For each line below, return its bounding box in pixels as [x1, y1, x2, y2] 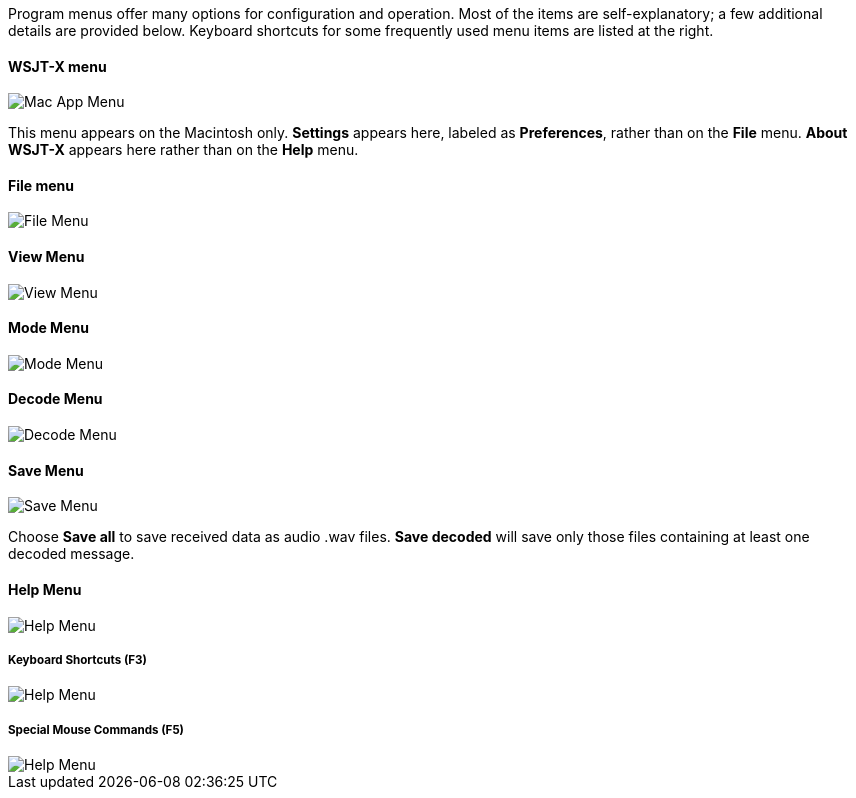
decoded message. [8, 545, 135, 563]
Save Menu [8, 461, 84, 479]
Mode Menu [8, 319, 89, 337]
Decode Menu [8, 390, 103, 408]
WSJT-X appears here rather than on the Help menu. [8, 141, 359, 159]
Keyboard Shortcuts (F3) [8, 652, 147, 667]
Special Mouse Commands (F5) [8, 722, 185, 737]
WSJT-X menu [8, 57, 107, 75]
